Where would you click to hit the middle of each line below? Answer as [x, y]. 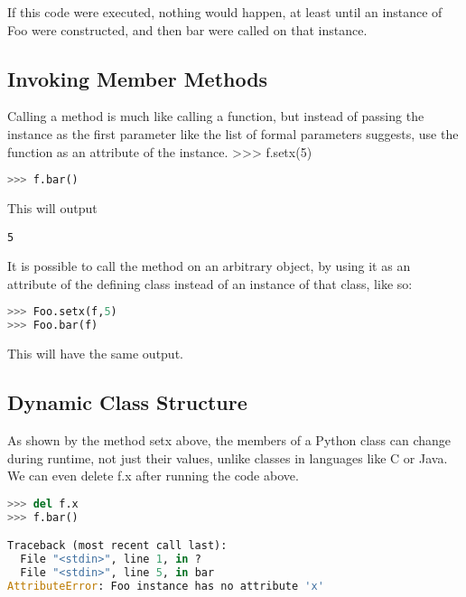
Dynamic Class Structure [127, 402]
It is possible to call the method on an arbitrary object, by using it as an [209, 266]
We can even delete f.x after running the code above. [153, 476]
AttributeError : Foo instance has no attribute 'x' [166, 586]
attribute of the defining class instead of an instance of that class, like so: [210, 283]
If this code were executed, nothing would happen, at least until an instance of [225, 12]
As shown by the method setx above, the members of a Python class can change [229, 440]
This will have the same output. [95, 354]
